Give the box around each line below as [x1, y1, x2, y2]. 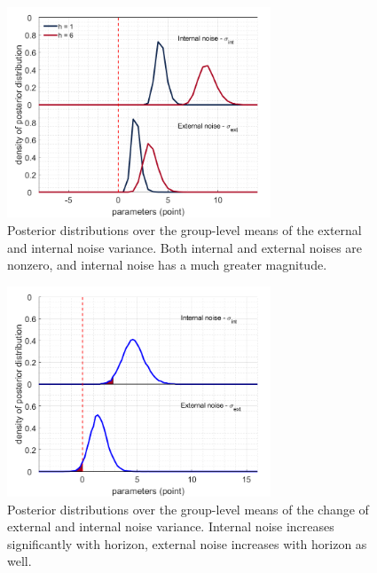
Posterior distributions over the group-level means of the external [7, 220, 362, 239]
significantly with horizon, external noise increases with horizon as [7, 534, 367, 553]
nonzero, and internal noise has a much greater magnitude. [7, 255, 327, 274]
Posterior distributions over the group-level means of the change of [7, 499, 369, 518]
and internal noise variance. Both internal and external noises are [7, 238, 363, 256]
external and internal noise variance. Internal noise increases [7, 517, 334, 536]
